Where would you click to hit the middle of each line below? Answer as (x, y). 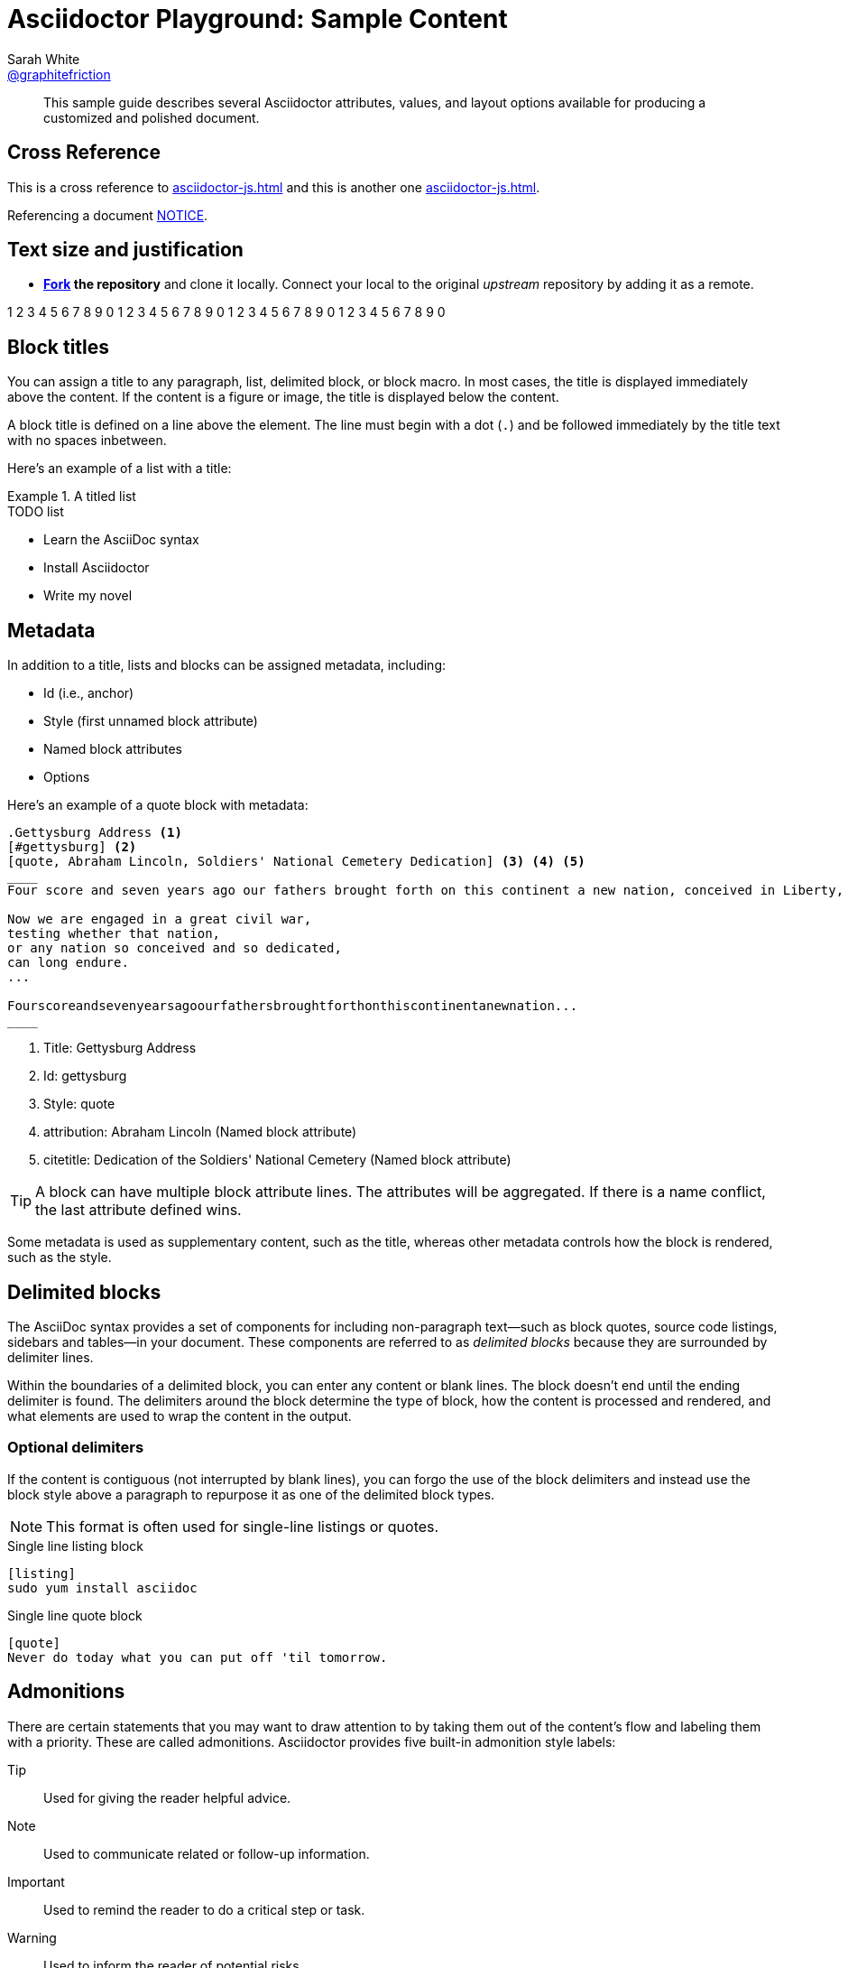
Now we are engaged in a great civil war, (160, 919)
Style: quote (79, 1104)
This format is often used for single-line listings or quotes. (243, 1526)
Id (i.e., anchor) (89, 693)
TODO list (36, 512)
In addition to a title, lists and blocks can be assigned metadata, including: (227, 665)
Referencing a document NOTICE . (108, 215)
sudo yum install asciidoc (102, 1587)
